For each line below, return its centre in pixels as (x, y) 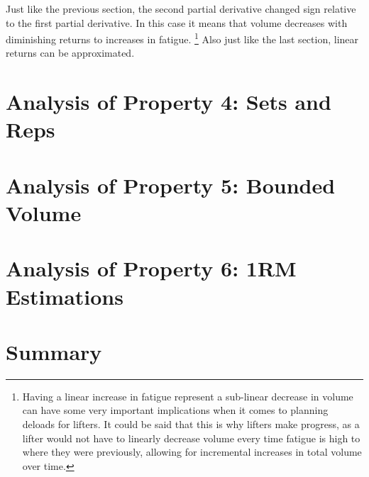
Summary (54, 351)
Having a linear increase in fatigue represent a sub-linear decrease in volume (188, 396)
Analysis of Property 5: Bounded (171, 185)
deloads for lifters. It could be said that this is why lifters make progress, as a (191, 424)
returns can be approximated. (70, 53)
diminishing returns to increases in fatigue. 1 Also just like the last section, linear (182, 38)
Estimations (65, 296)
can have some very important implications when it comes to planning (175, 410)
